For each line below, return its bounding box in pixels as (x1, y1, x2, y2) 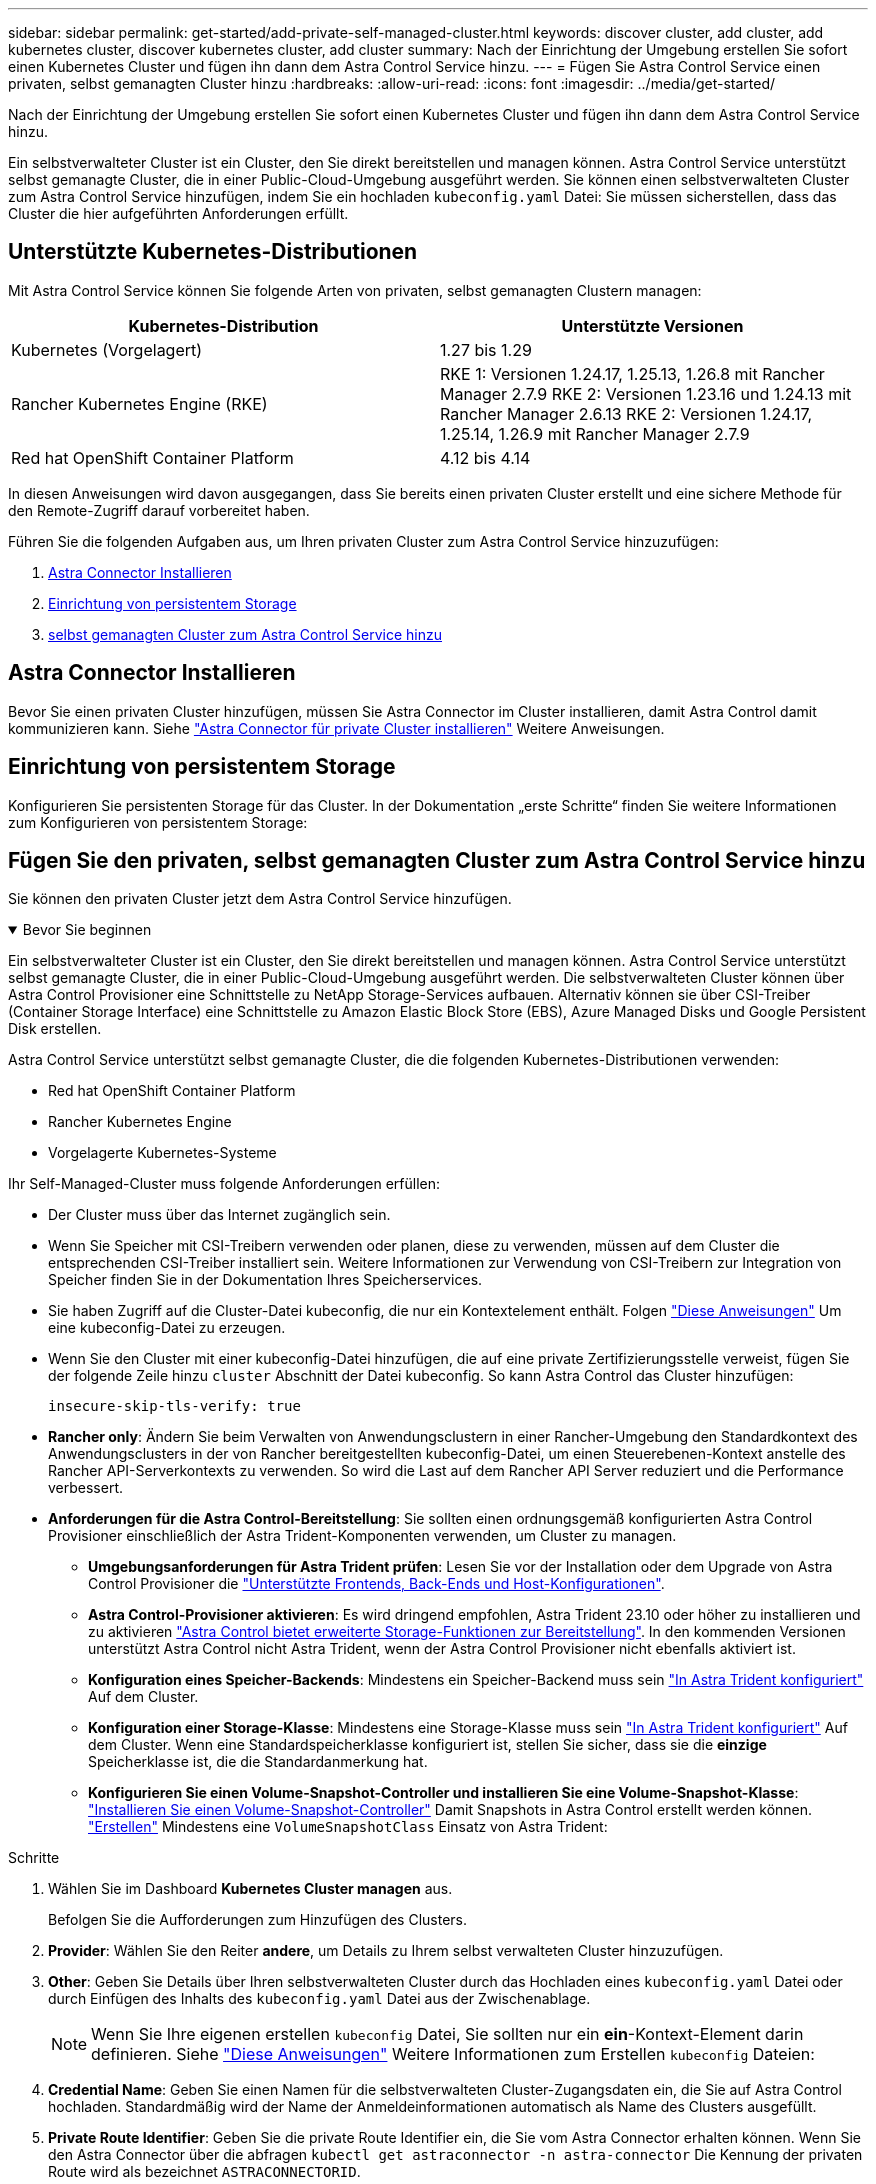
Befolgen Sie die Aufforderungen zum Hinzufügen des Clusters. (48, 1911, 468, 1929)
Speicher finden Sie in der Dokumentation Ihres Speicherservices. (48, 1271, 483, 1289)
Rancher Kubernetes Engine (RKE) (11, 393, 268, 414)
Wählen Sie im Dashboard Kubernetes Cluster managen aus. (48, 1880, 453, 1898)
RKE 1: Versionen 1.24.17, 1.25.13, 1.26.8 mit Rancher (440, 363, 825, 384)
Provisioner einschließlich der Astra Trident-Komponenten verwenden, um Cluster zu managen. (48, 1527, 677, 1545)
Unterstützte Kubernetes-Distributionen (8, 239, 418, 265)
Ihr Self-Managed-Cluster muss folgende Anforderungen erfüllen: (8, 1175, 441, 1193)
